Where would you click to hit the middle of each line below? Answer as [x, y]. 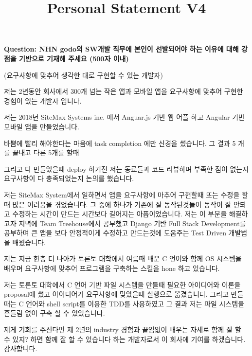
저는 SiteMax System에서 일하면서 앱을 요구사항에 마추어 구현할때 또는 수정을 [122, 194]
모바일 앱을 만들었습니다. [42, 126]
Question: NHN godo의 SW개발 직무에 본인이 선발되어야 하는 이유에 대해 [121, 49]
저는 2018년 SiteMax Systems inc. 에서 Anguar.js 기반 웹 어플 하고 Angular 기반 [124, 117]
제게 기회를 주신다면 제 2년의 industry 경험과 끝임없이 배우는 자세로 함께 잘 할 [123, 329]
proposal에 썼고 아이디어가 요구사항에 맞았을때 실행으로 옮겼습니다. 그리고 [116, 294]
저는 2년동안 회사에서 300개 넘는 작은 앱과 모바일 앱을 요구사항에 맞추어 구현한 [124, 91]
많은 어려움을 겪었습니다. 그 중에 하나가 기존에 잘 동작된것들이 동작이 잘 [122, 204]
